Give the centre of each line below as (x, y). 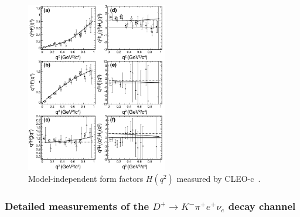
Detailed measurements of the (77, 206)
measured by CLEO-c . (219, 178)
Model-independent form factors (86, 178)
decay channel (262, 206)
